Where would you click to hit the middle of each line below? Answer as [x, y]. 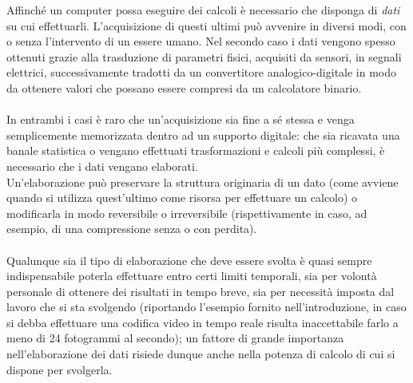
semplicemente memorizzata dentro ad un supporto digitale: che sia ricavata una [203, 134]
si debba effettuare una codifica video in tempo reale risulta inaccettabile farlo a [203, 322]
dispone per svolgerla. [60, 369]
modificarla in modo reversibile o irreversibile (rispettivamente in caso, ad [187, 213]
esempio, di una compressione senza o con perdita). [132, 229]
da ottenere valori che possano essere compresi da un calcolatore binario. [184, 87]
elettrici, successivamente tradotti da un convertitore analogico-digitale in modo [202, 72]
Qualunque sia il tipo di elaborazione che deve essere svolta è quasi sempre [189, 260]
